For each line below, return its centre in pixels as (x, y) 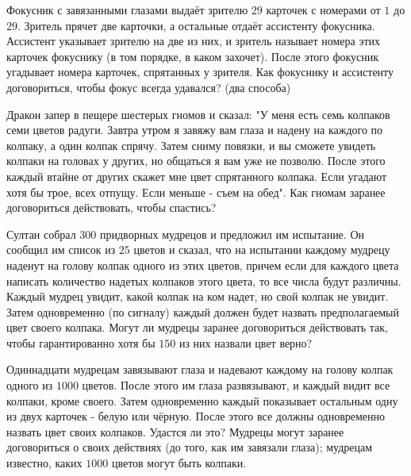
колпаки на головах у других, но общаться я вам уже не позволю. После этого (196, 161)
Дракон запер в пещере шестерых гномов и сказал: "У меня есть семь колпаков (198, 114)
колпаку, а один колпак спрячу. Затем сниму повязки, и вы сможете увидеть (191, 145)
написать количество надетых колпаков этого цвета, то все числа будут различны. (204, 280)
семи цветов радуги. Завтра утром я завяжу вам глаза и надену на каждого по (195, 130)
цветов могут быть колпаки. (179, 463)
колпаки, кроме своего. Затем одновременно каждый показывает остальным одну (202, 400)
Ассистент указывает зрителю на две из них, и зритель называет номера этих (194, 41)
